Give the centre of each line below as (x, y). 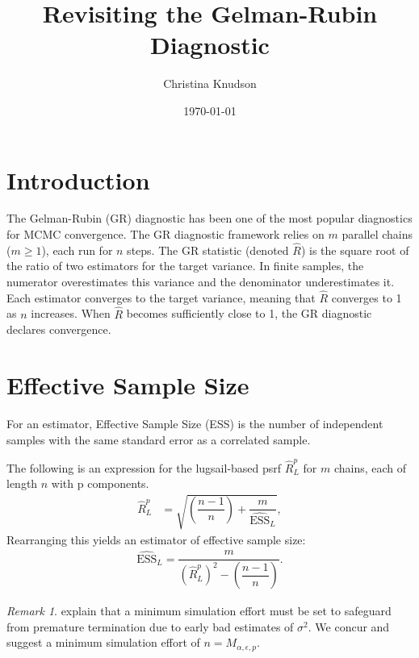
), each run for (77, 250)
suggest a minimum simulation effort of (103, 642)
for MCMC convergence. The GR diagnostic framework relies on (166, 234)
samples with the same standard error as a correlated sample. (159, 439)
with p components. (100, 483)
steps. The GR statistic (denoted (208, 250)
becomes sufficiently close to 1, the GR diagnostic (249, 313)
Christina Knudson (210, 83)
